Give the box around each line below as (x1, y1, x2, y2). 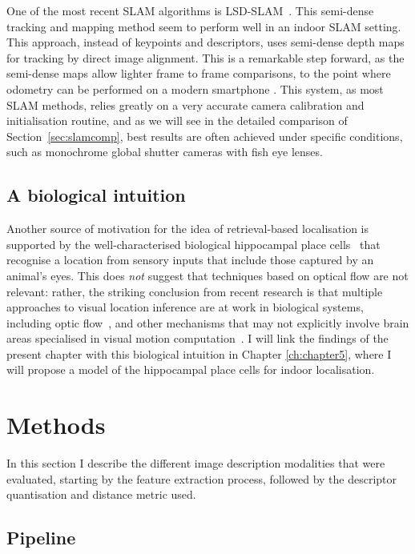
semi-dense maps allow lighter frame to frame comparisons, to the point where (6, 65, 391, 82)
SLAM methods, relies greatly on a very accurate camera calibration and (6, 96, 365, 113)
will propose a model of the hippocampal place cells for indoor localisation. (6, 361, 375, 378)
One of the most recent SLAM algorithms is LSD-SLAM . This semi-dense (6, 2, 374, 18)
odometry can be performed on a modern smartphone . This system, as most (6, 80, 384, 97)
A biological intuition (6, 183, 186, 207)
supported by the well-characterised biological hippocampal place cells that (6, 235, 381, 252)
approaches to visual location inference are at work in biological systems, (6, 299, 364, 315)
